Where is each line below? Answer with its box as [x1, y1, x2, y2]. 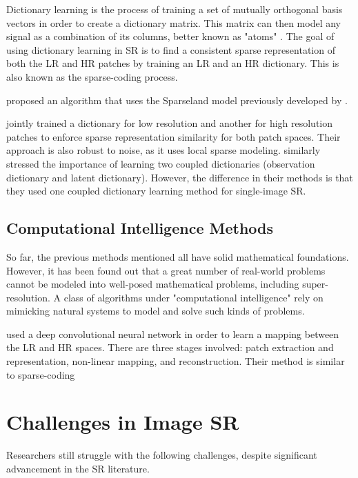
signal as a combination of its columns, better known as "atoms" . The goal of [6, 29, 335, 43]
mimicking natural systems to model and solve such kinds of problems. [6, 303, 305, 318]
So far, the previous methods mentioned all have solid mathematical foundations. [6, 249, 349, 263]
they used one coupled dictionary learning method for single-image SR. [6, 183, 306, 198]
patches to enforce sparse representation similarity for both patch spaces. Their [6, 129, 341, 143]
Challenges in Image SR [6, 408, 239, 436]
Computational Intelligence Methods [6, 217, 274, 239]
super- [302, 277, 328, 291]
